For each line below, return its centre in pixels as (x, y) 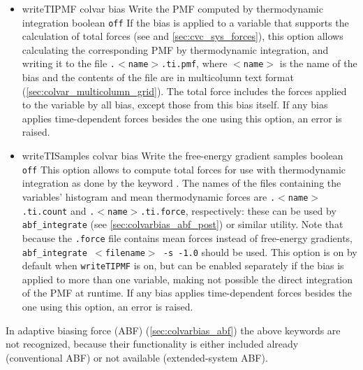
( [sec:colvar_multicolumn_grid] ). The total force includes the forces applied (184, 91)
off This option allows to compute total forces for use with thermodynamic (184, 169)
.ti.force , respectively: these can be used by (238, 210)
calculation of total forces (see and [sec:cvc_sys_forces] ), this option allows (183, 36)
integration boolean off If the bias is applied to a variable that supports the (185, 22)
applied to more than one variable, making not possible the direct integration (187, 279)
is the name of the (318, 63)
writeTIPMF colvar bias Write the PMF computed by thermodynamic (172, 8)
